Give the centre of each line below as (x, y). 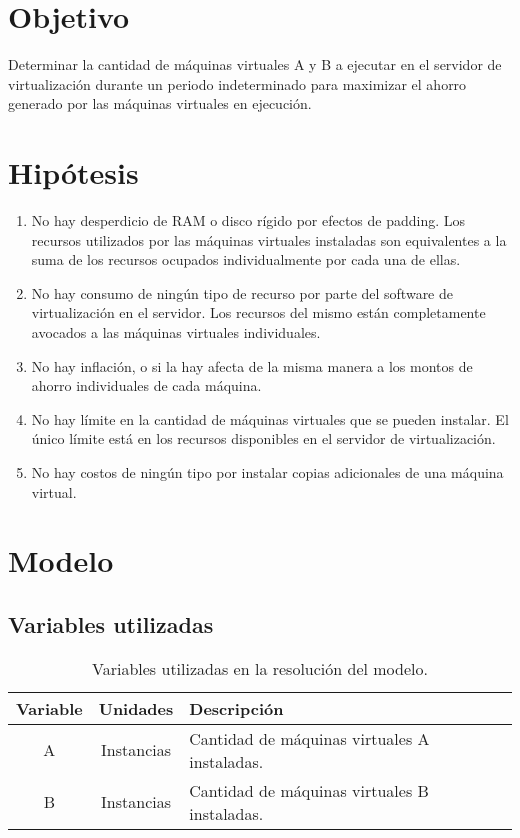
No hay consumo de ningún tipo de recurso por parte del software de (242, 292)
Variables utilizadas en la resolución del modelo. (260, 668)
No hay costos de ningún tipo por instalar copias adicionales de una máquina (267, 471)
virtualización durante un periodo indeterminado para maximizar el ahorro (237, 83)
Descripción (236, 708)
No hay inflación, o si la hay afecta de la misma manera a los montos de (252, 365)
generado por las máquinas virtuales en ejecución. (160, 103)
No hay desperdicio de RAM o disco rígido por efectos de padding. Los (248, 220)
